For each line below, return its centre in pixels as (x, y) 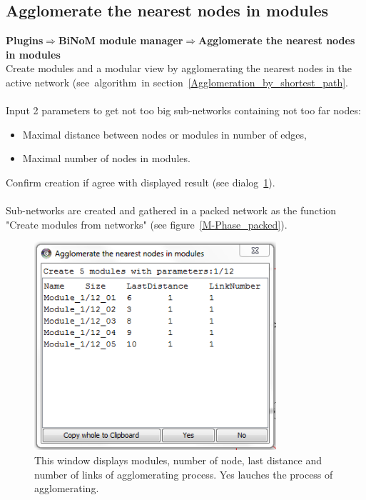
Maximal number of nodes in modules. (106, 158)
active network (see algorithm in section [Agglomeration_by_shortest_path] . (177, 82)
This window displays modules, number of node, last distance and (178, 460)
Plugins (25, 40)
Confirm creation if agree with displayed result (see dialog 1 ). (141, 182)
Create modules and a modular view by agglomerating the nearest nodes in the (179, 68)
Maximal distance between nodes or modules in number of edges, (164, 134)
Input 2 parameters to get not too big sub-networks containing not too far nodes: (183, 110)
